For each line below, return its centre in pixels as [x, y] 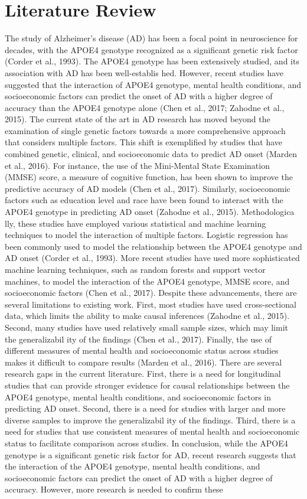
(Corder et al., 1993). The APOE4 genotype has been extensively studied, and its [152, 61]
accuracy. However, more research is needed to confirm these [114, 489]
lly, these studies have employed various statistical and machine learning [135, 223]
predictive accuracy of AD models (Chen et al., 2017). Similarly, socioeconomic [148, 188]
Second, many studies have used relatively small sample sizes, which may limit [147, 327]
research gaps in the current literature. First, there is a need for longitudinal [143, 374]
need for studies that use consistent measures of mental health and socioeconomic [152, 431]
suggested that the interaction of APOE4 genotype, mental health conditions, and [153, 84]
